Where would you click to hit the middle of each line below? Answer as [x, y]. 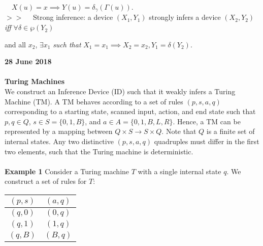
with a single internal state [179, 171]
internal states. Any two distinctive [59, 141]
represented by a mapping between [59, 131]
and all [15, 44]
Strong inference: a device [73, 17]
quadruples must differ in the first [207, 141]
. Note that [179, 131]
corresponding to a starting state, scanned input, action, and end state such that [130, 111]
